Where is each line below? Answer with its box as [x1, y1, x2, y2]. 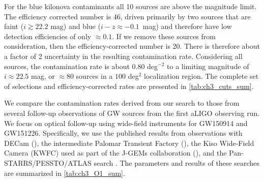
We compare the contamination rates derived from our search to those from [4, 98, 240, 108]
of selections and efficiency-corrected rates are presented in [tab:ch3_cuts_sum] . [4, 80, 254, 91]
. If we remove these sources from [112, 31, 216, 41]
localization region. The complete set [144, 71, 259, 81]
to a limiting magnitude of [167, 60, 249, 71]
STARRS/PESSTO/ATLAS [4, 157, 92, 168]
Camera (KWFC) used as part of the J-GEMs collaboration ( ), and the [4, 147, 227, 158]
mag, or [31, 71, 55, 81]
